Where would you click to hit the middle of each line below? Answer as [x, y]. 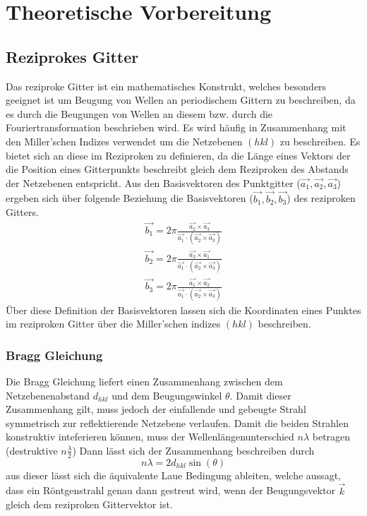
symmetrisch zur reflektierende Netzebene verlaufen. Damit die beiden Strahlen [177, 422]
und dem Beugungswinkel [167, 395]
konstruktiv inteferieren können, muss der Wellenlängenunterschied [150, 437]
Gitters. [22, 212]
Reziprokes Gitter [72, 56]
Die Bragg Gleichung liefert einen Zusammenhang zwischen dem [144, 382]
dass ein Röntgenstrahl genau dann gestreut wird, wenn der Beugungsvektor [170, 490]
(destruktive [32, 450]
